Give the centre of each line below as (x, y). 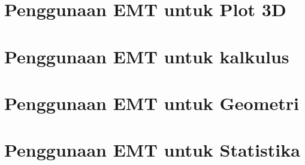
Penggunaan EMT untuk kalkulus (147, 56)
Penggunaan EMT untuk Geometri (152, 103)
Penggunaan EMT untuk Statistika (152, 150)
